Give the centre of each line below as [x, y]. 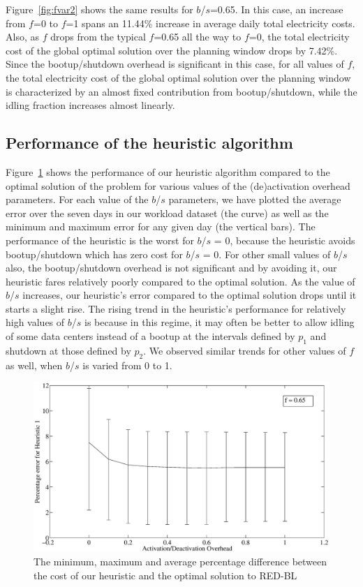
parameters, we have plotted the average [255, 199]
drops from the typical [98, 37]
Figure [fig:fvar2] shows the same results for [99, 9]
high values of [35, 322]
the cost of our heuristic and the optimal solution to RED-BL [165, 575]
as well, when [34, 365]
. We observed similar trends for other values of [245, 350]
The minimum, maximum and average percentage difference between [180, 562]
